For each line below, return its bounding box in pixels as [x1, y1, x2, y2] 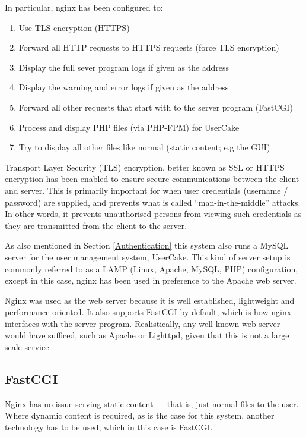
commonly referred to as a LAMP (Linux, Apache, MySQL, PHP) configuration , [5, 262, 298, 275]
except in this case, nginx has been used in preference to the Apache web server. [5, 274, 297, 287]
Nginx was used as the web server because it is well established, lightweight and [5, 294, 295, 306]
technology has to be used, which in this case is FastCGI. [5, 421, 213, 433]
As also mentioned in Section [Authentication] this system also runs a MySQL [5, 239, 289, 251]
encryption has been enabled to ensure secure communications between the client [5, 172, 299, 185]
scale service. [5, 341, 52, 353]
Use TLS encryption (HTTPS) [18, 21, 130, 33]
